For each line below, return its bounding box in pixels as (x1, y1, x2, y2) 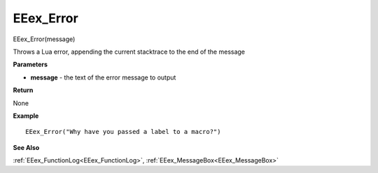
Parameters (13, 60, 48, 69)
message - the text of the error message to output (30, 73, 176, 82)
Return (13, 86, 34, 94)
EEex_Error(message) (13, 35, 76, 43)
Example (13, 112, 39, 120)
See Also (13, 143, 40, 151)
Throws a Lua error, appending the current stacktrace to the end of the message (13, 47, 245, 56)
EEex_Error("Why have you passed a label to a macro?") (25, 128, 221, 136)
